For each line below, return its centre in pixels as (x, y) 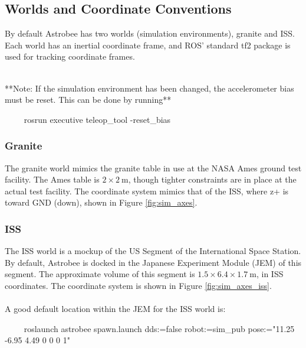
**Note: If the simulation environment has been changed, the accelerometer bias (149, 88)
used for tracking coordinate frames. (70, 56)
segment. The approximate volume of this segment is (100, 274)
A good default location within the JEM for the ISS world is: (115, 309)
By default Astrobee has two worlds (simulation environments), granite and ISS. (150, 33)
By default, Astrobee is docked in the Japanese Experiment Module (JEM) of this (153, 262)
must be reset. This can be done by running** (88, 100)
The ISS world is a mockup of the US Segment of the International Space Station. (153, 251)
